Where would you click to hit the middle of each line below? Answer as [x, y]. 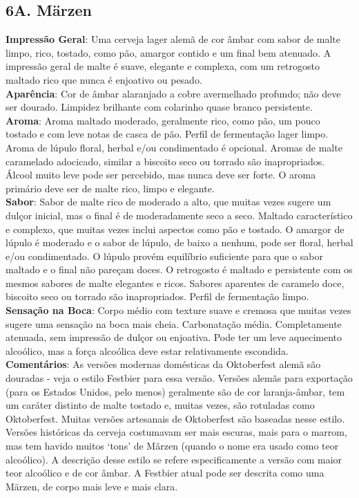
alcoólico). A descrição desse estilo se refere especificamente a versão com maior [174, 459]
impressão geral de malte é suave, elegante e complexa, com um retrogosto [163, 66]
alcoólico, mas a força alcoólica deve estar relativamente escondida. [147, 350]
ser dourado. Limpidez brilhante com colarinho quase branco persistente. [159, 107]
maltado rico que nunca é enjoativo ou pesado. [104, 79]
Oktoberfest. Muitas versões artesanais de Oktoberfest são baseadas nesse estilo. [175, 418]
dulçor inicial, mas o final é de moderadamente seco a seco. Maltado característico [179, 215]
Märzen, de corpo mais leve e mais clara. [92, 486]
